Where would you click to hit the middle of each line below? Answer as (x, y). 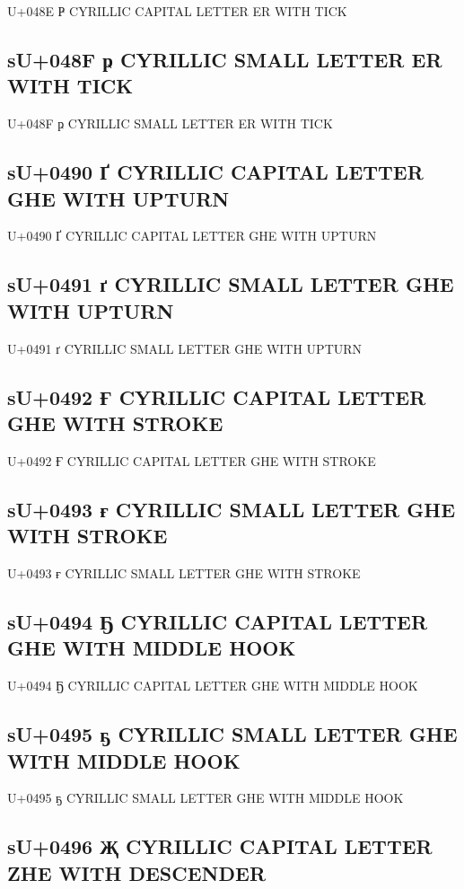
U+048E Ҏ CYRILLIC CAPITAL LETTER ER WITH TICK (177, 11)
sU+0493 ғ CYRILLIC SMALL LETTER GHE (232, 509)
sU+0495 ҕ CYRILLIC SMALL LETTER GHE (232, 734)
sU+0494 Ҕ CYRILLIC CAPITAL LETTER (218, 621)
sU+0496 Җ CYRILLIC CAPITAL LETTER (220, 846)
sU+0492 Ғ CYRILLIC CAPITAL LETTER (217, 396)
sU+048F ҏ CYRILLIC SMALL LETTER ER (225, 59)
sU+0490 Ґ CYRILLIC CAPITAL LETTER (215, 172)
